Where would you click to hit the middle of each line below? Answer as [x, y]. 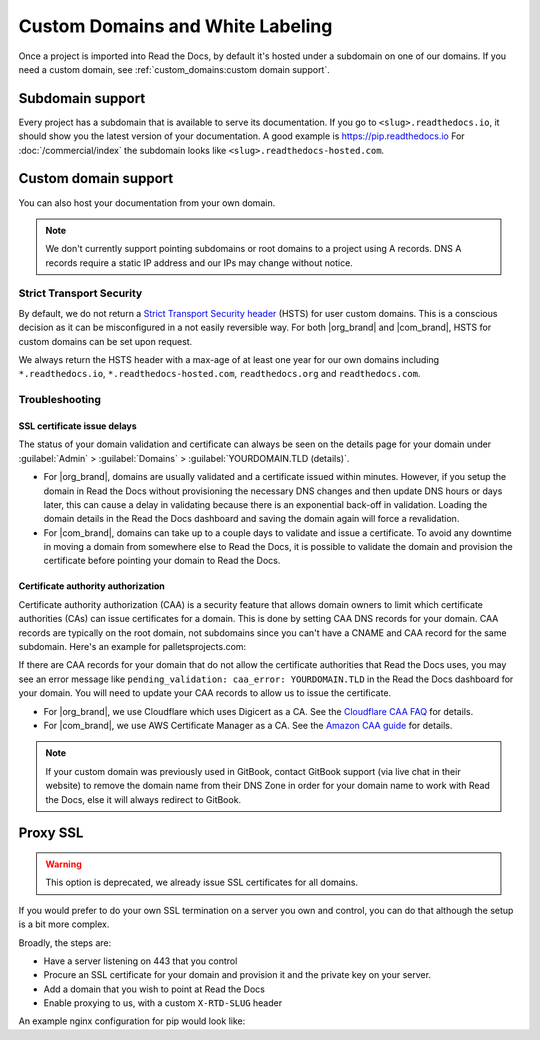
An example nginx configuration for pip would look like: [132, 1021]
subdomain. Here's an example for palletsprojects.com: [132, 647]
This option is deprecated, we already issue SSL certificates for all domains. [202, 882]
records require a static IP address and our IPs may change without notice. [199, 262]
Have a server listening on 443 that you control [140, 961]
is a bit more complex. [64, 924]
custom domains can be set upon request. [105, 341]
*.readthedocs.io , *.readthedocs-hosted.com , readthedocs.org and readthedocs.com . [219, 374]
